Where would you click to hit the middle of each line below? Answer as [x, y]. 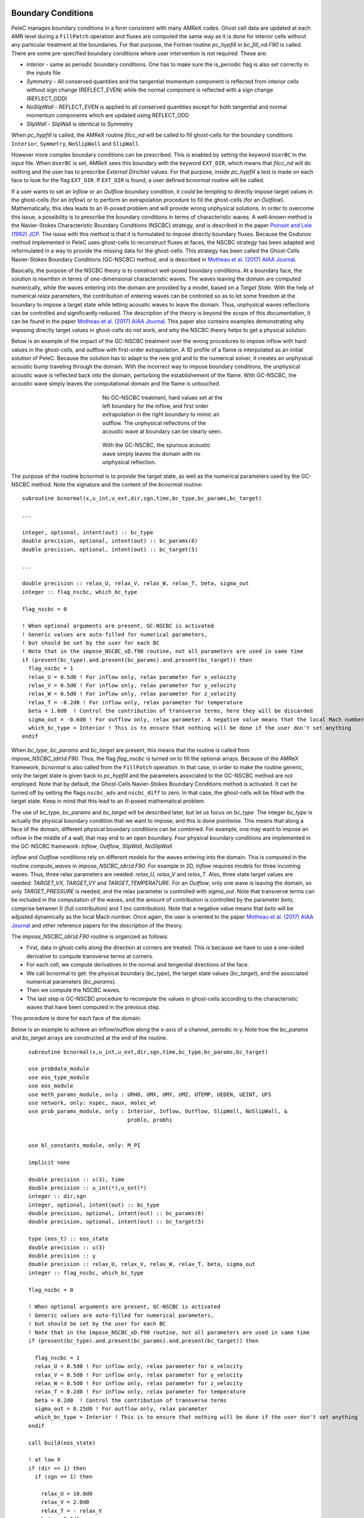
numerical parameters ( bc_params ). [71, 981]
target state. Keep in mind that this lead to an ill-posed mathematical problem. [108, 801]
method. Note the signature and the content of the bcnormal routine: [117, 485]
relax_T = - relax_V [72, 1511]
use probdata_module [59, 1069]
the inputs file [43, 73]
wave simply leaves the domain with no [151, 454]
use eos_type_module [59, 1077]
